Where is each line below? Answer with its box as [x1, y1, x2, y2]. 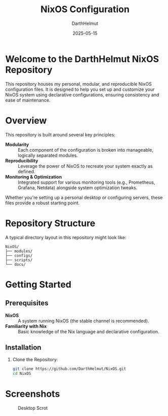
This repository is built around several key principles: [5, 131, 115, 137]
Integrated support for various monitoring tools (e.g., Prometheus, [18, 179, 155, 185]
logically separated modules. [18, 152, 78, 158]
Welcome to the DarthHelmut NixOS [5, 53, 159, 64]
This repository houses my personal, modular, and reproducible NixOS [5, 81, 152, 87]
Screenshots [5, 388, 60, 400]
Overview [5, 115, 47, 126]
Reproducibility [5, 157, 38, 163]
